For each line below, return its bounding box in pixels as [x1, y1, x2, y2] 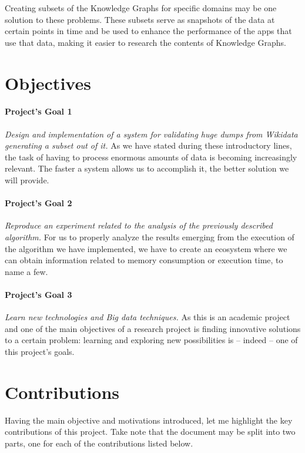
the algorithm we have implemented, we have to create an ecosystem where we [5, 242, 287, 254]
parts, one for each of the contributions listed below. [5, 437, 193, 449]
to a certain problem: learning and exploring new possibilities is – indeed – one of [5, 334, 298, 346]
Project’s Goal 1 [5, 105, 72, 118]
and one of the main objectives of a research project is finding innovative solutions [5, 322, 301, 334]
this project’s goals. [5, 345, 75, 357]
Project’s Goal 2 [5, 197, 72, 209]
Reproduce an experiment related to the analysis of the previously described [5, 219, 273, 231]
